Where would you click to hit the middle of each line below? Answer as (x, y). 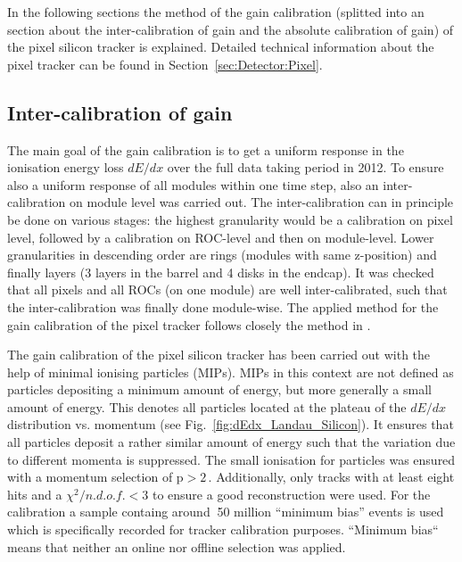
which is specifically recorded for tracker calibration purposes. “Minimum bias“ (223, 529)
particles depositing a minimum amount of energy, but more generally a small (219, 389)
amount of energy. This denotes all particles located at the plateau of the (207, 406)
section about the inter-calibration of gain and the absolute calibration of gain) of (231, 29)
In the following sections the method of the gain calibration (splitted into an (216, 12)
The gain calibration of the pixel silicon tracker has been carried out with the (219, 355)
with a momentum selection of (90, 477)
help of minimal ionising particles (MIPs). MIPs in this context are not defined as (231, 372)
